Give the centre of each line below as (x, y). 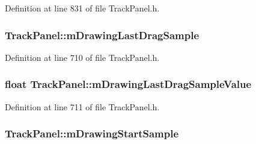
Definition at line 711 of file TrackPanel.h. (82, 106)
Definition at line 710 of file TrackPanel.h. (82, 57)
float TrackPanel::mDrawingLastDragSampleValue (128, 84)
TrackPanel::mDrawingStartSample (92, 133)
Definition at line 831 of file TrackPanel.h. (82, 8)
